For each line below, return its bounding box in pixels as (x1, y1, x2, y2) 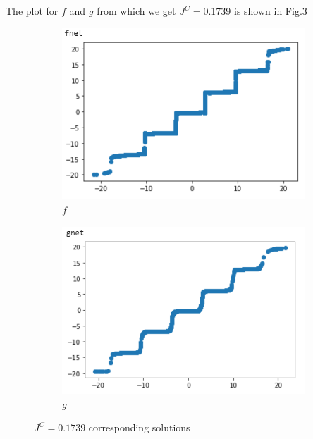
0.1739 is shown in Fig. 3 (203, 4, 307, 18)
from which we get (97, 4, 176, 18)
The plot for (6, 4, 59, 18)
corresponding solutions (88, 420, 190, 435)
